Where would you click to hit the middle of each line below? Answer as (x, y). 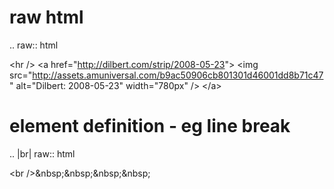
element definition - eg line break (150, 126)
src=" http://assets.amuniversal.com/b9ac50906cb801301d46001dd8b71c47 (166, 75)
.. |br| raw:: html (42, 153)
